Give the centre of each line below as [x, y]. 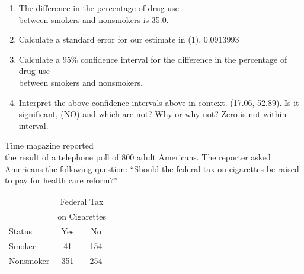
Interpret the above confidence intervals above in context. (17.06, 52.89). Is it [159, 102]
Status [20, 231]
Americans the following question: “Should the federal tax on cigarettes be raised [152, 168]
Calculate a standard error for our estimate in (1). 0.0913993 [129, 39]
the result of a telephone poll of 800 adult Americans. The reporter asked [138, 157]
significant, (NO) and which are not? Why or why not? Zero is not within [153, 114]
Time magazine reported [49, 145]
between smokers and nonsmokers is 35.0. [94, 19]
